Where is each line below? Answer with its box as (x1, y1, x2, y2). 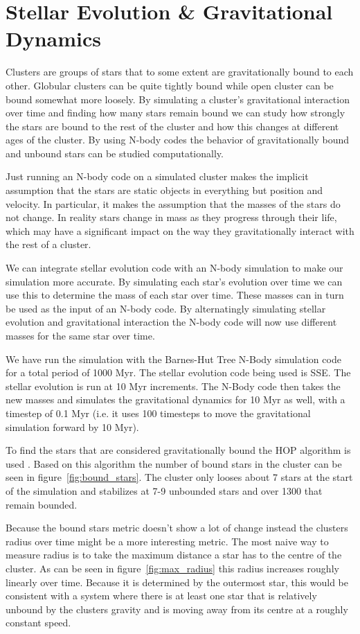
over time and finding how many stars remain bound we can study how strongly (6, 105, 345, 120)
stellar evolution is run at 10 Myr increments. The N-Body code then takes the (6, 378, 341, 393)
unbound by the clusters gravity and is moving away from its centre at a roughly (6, 601, 348, 616)
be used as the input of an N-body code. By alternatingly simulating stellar (6, 301, 326, 315)
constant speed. (6, 615, 71, 630)
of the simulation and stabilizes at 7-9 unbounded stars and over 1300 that (6, 483, 323, 497)
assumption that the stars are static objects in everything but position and (6, 183, 323, 197)
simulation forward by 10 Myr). (6, 419, 139, 434)
